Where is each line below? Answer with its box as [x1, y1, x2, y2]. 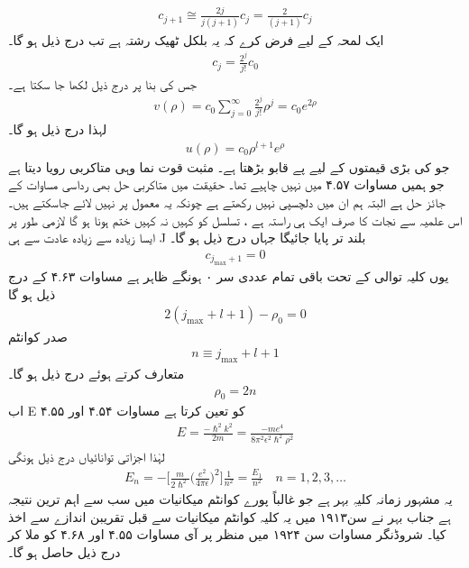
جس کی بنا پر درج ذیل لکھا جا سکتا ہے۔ [8, 74, 197, 93]
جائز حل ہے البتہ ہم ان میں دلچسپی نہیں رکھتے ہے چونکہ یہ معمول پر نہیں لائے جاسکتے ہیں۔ [8, 193, 446, 212]
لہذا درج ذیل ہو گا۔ [8, 120, 107, 139]
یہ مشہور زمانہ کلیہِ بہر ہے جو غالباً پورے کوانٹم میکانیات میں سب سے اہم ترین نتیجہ [8, 489, 453, 508]
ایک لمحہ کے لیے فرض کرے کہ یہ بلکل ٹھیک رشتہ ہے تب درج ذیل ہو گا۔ [8, 30, 384, 49]
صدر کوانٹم [8, 326, 68, 345]
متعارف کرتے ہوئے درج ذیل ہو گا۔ [8, 363, 185, 382]
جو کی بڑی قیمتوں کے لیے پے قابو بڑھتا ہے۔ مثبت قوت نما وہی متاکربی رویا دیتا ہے [8, 157, 450, 176]
